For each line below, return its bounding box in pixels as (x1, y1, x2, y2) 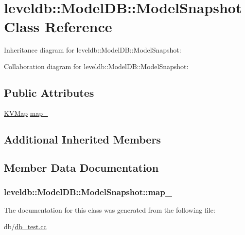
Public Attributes (4, 85, 94, 100)
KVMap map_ (4, 108, 48, 118)
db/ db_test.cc (4, 221, 47, 231)
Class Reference (4, 17, 112, 36)
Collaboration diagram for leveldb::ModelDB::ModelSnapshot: (4, 61, 189, 71)
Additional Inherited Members (4, 131, 161, 146)
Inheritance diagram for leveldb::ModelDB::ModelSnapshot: (4, 45, 181, 55)
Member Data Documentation (4, 160, 159, 175)
